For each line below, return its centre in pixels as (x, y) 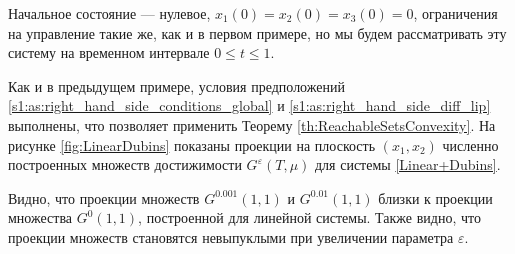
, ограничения (455, 13)
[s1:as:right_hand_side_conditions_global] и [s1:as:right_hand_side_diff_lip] (249, 105)
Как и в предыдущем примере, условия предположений (176, 85)
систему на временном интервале (109, 52)
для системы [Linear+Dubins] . (407, 164)
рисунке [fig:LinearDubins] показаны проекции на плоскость (192, 144)
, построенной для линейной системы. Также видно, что (309, 217)
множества (40, 217)
